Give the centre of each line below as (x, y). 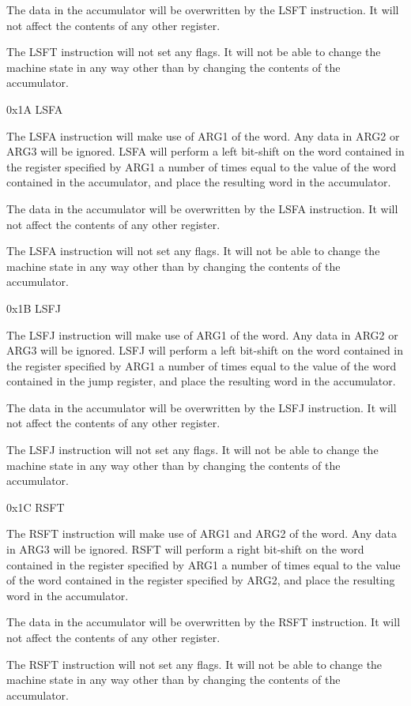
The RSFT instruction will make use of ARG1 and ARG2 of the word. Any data (202, 533)
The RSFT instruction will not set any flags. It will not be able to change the (194, 664)
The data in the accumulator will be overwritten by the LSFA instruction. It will (202, 208)
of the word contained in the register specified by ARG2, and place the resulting (201, 580)
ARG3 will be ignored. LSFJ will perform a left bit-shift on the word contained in (205, 350)
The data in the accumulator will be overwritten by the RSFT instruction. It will (204, 622)
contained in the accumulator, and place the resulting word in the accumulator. (199, 182)
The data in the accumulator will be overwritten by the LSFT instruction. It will (203, 9)
